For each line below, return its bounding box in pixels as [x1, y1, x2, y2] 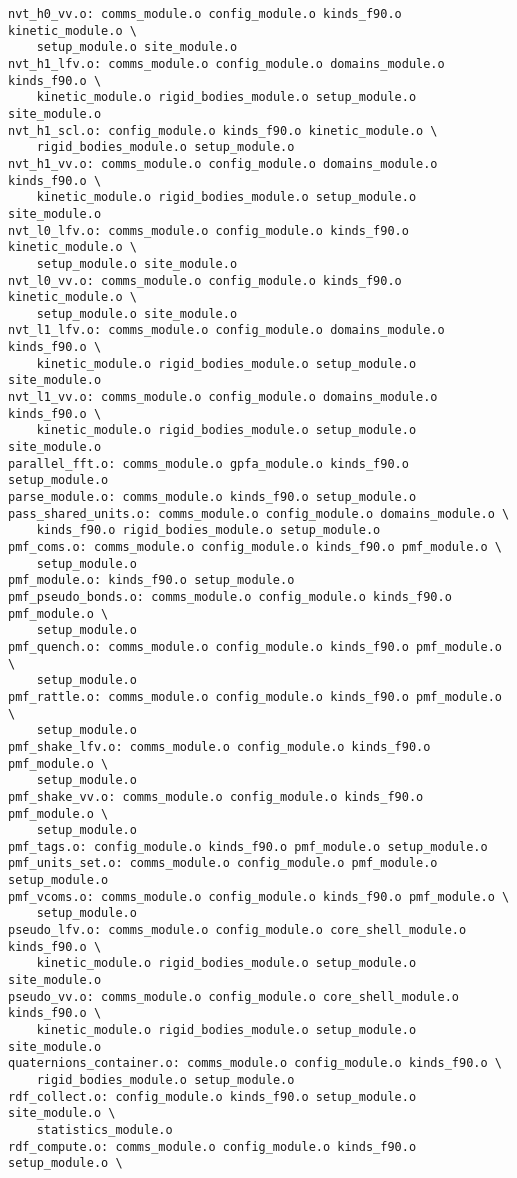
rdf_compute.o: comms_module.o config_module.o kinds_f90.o [8, 1139, 417, 1154]
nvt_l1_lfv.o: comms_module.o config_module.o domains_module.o [8, 323, 445, 338]
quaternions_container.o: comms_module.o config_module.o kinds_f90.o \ [8, 1056, 502, 1071]
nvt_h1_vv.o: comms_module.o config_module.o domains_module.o [8, 156, 438, 171]
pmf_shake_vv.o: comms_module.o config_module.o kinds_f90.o [8, 789, 424, 804]
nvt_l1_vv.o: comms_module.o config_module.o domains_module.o [8, 390, 438, 405]
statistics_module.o [36, 1122, 173, 1137]
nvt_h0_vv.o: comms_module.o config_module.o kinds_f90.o [8, 7, 402, 21]
